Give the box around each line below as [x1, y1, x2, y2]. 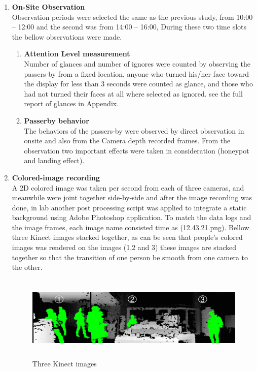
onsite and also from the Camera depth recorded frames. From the [24, 135, 231, 146]
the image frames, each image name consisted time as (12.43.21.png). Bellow [12, 222, 249, 232]
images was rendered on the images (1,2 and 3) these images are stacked [12, 242, 237, 253]
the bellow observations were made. [12, 31, 122, 42]
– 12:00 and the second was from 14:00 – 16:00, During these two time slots [12, 21, 247, 32]
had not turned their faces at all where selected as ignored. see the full [24, 88, 243, 99]
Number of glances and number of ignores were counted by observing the [24, 58, 251, 69]
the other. [12, 262, 43, 272]
